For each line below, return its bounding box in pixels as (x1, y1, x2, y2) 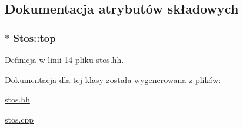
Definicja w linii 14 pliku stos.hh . (5, 54, 124, 65)
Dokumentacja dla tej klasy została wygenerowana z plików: (5, 73, 221, 85)
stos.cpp (5, 113, 34, 125)
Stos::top (13, 30, 56, 45)
